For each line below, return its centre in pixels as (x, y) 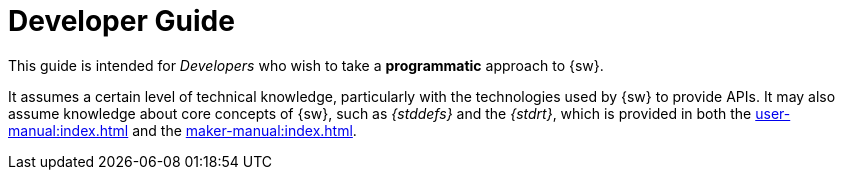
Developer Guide (121, 21)
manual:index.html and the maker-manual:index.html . (182, 130)
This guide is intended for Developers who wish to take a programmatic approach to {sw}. (306, 65)
